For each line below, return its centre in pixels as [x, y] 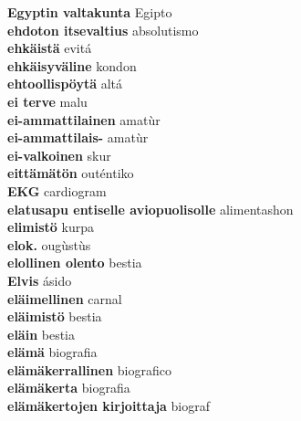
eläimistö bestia [55, 316]
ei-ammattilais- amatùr [78, 137]
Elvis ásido [40, 280]
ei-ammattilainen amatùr [84, 119]
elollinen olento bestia [75, 263]
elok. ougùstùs [49, 244]
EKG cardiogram [57, 190]
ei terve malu [47, 101]
